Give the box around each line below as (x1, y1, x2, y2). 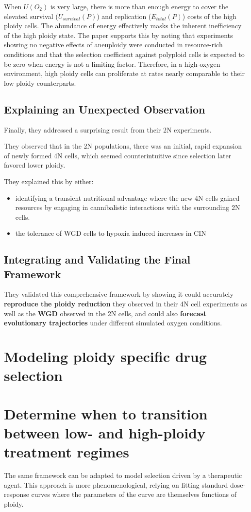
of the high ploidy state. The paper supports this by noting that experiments (4, 30, 233, 40)
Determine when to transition (4, 403, 208, 423)
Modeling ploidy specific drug (4, 346, 207, 366)
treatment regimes (4, 441, 129, 461)
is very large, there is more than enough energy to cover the (50, 1, 229, 11)
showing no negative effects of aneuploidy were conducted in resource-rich (4, 39, 223, 50)
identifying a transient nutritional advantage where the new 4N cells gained (15, 192, 240, 203)
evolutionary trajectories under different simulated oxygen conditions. (4, 318, 222, 328)
